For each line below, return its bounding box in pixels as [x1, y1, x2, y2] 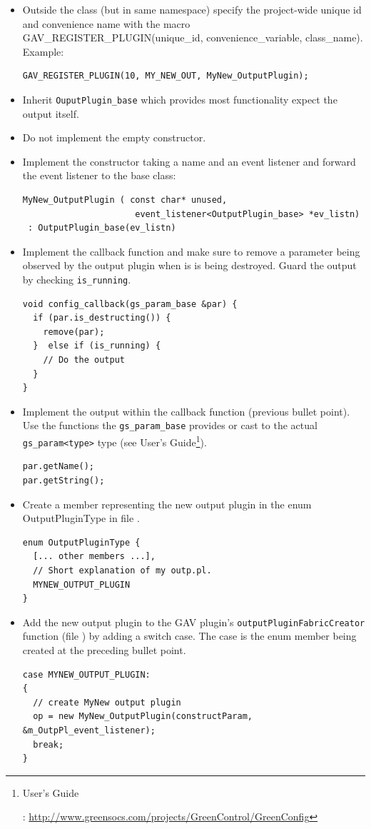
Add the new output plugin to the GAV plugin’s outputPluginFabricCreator [22, 614, 365, 629]
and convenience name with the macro [22, 16, 190, 31]
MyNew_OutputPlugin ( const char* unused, [22, 195, 228, 205]
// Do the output [43, 355, 125, 365]
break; [33, 739, 64, 750]
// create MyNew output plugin [33, 697, 181, 708]
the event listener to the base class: [22, 168, 176, 183]
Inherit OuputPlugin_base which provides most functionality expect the [22, 91, 337, 106]
